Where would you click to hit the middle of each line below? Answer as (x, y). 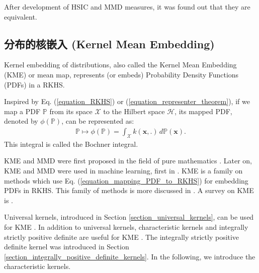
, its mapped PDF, (203, 111)
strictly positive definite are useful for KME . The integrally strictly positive (122, 237)
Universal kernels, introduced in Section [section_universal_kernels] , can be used (129, 217)
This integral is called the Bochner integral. (71, 144)
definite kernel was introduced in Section (67, 247)
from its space (71, 111)
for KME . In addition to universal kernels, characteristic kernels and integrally (126, 226)
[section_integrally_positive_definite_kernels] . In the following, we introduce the (130, 256)
